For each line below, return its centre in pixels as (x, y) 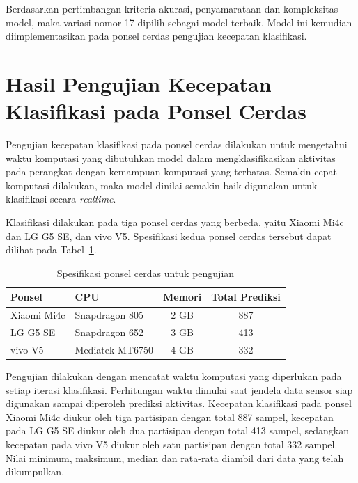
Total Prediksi (246, 297)
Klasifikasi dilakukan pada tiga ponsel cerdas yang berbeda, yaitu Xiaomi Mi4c (175, 222)
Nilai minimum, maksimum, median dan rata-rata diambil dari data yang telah (175, 458)
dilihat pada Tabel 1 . (51, 250)
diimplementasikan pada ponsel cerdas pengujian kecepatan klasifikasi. (156, 36)
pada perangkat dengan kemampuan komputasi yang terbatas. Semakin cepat (171, 172)
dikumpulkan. (35, 472)
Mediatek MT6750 (114, 349)
